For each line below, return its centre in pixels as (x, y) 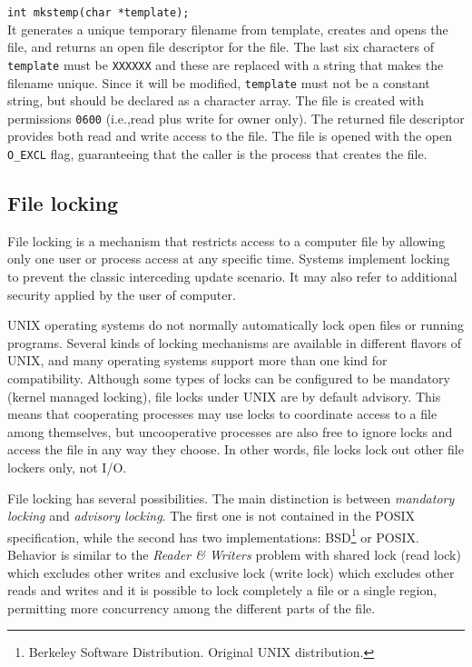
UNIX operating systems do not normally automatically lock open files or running (236, 325)
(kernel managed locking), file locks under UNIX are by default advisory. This (224, 396)
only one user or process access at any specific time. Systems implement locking (229, 259)
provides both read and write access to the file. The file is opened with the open (230, 136)
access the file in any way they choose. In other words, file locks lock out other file (236, 449)
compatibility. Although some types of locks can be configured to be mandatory (229, 378)
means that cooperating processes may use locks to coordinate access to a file (222, 414)
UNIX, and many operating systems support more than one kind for (197, 360)
